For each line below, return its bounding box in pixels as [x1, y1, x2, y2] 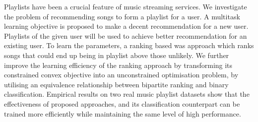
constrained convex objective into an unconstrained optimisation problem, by [4, 69, 239, 80]
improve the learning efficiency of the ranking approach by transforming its [4, 60, 233, 70]
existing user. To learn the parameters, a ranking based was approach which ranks [4, 40, 254, 51]
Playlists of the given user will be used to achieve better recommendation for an [4, 30, 247, 41]
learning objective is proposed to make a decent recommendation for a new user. [4, 21, 249, 31]
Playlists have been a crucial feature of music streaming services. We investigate [4, 1, 247, 11]
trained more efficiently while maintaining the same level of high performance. [4, 108, 241, 119]
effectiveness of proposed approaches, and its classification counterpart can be [4, 98, 240, 109]
